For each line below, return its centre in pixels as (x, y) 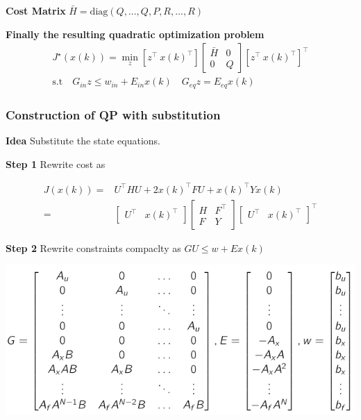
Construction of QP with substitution (113, 114)
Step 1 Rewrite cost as (56, 163)
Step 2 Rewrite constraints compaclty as (93, 247)
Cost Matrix (36, 10)
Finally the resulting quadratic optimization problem (135, 34)
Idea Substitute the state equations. (83, 140)
